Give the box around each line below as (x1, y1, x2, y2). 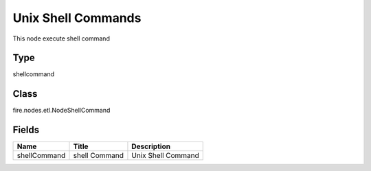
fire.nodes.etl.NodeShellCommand (12, 106, 111, 115)
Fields (12, 124, 40, 136)
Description (131, 141, 171, 151)
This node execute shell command (12, 34, 110, 43)
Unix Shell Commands (12, 10, 142, 25)
